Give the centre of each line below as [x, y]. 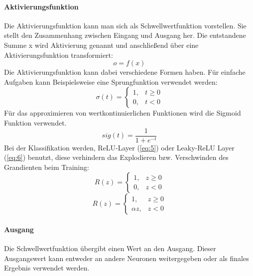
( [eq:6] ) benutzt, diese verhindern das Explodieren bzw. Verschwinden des [116, 157]
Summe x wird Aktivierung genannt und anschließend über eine [101, 45]
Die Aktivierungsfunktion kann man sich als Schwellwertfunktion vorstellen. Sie [125, 25]
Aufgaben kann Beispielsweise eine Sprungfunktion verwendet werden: [111, 81]
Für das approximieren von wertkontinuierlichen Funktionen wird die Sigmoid [123, 113]
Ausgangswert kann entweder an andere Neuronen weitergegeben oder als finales [126, 258]
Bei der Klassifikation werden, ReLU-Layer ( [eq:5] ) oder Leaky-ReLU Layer [119, 147]
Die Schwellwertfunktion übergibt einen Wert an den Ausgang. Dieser [110, 248]
